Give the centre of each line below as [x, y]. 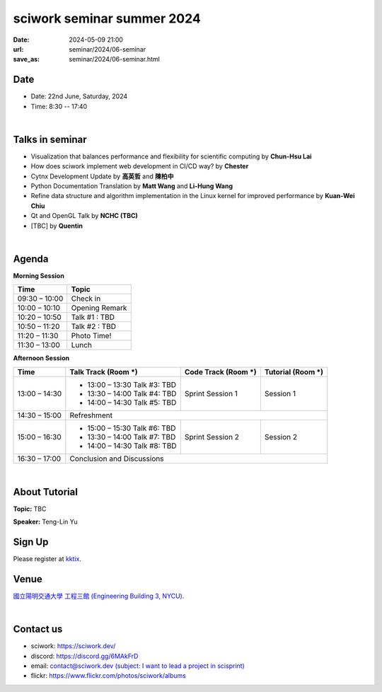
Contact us [38, 629]
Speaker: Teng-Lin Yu [45, 522]
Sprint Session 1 [211, 393]
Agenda [31, 259]
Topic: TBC [30, 509]
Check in [86, 299]
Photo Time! [91, 336]
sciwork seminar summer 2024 [107, 18]
